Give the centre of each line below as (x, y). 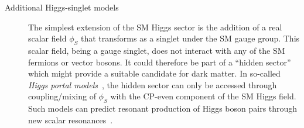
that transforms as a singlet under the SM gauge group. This (190, 38)
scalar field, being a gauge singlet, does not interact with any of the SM (157, 50)
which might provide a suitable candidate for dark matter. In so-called (154, 73)
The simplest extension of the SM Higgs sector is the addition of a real (155, 27)
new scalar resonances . (71, 120)
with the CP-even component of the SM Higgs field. (203, 96)
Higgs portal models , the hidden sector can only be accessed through (153, 84)
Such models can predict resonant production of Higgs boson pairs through (163, 108)
